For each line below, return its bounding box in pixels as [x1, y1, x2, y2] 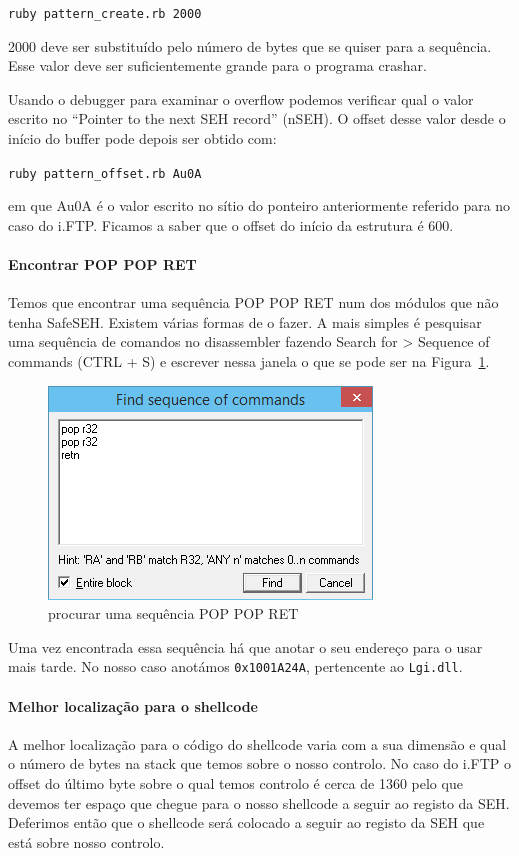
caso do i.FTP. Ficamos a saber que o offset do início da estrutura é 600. [8, 214, 454, 235]
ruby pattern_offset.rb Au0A [8, 166, 202, 181]
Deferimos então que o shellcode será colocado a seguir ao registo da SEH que [8, 812, 485, 833]
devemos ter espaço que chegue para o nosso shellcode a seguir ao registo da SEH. [8, 792, 510, 813]
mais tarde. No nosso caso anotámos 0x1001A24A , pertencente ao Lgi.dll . [8, 656, 463, 677]
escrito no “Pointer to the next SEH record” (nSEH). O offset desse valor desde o [8, 108, 506, 129]
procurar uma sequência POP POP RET [48, 603, 299, 624]
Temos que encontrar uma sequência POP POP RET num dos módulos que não [8, 292, 499, 313]
